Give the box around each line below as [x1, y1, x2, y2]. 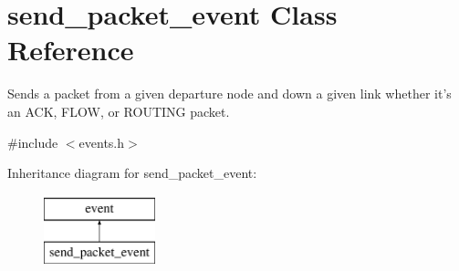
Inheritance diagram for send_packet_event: [7, 163, 257, 182]
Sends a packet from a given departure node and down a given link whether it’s [7, 84, 452, 103]
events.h [78, 132, 125, 151]
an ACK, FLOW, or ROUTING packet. [7, 101, 230, 120]
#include [7, 132, 58, 151]
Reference [7, 31, 134, 68]
